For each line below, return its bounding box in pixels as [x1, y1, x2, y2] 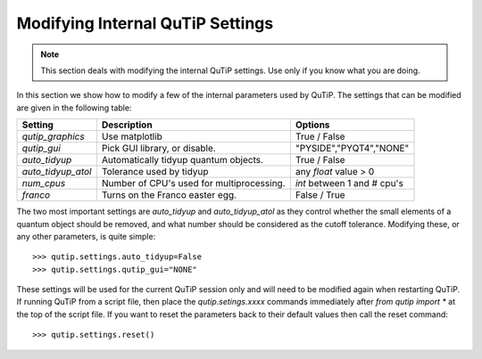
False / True [295, 189, 345, 201]
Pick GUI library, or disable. [101, 143, 216, 155]
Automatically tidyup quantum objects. [101, 154, 263, 167]
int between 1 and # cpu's [295, 177, 403, 190]
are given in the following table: [16, 102, 132, 113]
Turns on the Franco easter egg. [101, 189, 237, 201]
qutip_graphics [21, 130, 85, 143]
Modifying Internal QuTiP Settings [16, 13, 274, 33]
